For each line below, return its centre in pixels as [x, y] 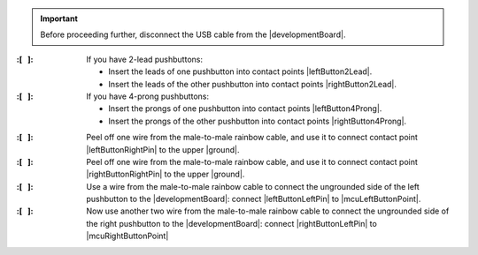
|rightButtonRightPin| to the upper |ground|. [166, 174]
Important [59, 19]
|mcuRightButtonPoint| [127, 236]
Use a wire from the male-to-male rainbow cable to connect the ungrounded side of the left [253, 186]
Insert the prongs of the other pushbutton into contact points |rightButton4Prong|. [258, 121]
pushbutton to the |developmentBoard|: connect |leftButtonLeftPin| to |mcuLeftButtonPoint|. [254, 199]
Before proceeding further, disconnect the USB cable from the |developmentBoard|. [193, 34]
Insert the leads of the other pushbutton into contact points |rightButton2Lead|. [253, 84]
